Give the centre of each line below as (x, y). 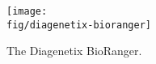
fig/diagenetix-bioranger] (79, 25)
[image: (27, 11)
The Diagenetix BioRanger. (74, 51)
